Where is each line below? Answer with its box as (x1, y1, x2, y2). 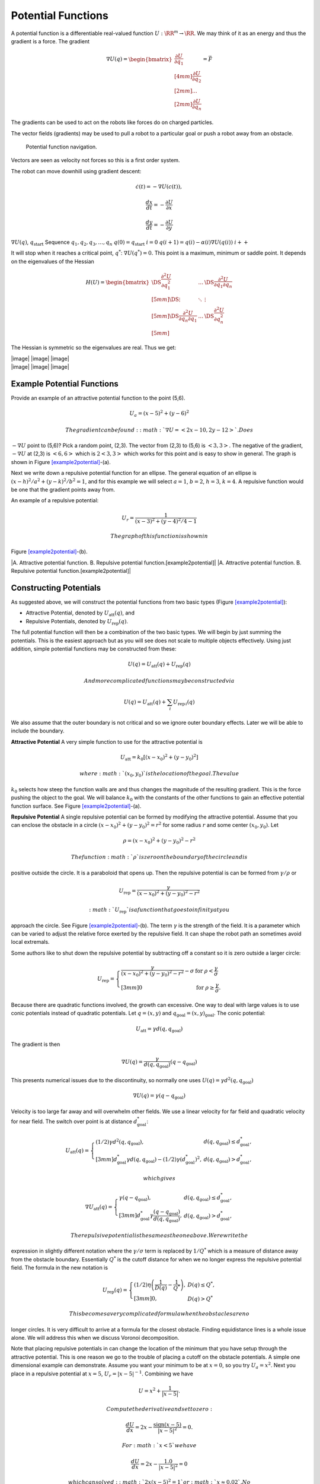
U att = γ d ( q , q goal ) (135, 1025, 183, 1033)
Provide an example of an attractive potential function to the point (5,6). (11, 394, 185, 401)
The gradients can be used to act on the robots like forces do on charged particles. (11, 119, 214, 126)
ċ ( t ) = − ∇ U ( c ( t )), (135, 183, 182, 190)
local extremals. (11, 938, 50, 946)
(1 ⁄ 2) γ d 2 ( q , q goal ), (95, 1137, 144, 1147)
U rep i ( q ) (172, 699, 195, 706)
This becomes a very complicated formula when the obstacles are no (69, 1311, 249, 1317)
